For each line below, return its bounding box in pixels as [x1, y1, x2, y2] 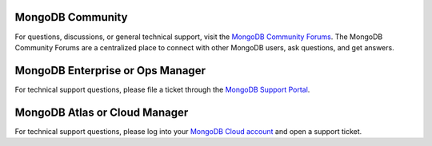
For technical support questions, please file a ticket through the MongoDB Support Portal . [14, 85, 310, 94]
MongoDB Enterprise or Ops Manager [14, 64, 206, 77]
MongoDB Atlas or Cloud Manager [14, 105, 189, 119]
